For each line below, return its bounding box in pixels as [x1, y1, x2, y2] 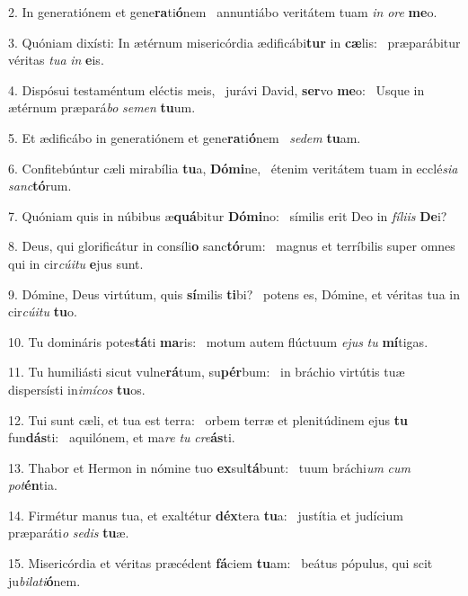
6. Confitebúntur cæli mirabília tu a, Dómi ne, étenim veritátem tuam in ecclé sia [8, 158, 458, 177]
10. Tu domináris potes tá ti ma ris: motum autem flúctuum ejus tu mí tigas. [8, 332, 428, 351]
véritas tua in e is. [8, 50, 104, 69]
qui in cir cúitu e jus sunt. [8, 254, 144, 272]
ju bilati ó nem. [8, 571, 81, 590]
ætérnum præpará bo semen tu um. [8, 98, 196, 117]
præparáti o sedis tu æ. [8, 523, 129, 542]
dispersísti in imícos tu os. [8, 379, 146, 398]
